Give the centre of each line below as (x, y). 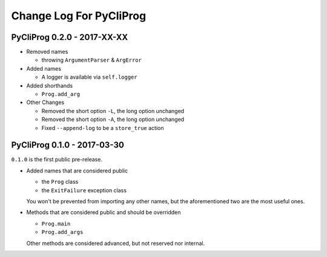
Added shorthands (49, 85)
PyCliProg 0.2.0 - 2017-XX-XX (70, 37)
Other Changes (45, 102)
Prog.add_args (62, 232)
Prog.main (56, 223)
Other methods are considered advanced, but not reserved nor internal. (116, 243)
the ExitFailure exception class (84, 190)
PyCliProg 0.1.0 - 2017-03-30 (68, 145)
